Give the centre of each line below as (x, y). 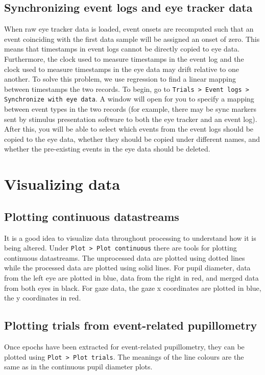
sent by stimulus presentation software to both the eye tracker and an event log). (131, 119)
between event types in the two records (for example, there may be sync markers (130, 109)
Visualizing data (62, 184)
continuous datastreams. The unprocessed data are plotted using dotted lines (125, 257)
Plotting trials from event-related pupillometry (131, 325)
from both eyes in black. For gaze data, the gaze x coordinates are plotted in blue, (133, 287)
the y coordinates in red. (43, 298)
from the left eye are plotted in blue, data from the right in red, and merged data (131, 278)
